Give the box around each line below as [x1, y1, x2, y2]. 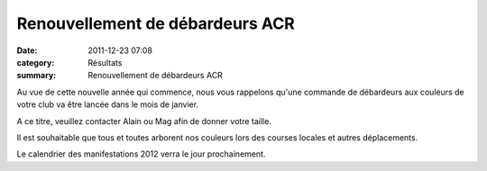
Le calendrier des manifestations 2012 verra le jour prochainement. [16, 148, 266, 159]
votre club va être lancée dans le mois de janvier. [16, 99, 198, 110]
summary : [16, 70, 57, 81]
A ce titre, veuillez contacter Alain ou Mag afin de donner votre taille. [16, 115, 272, 126]
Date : [16, 45, 38, 56]
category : [16, 57, 55, 67]
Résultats [87, 57, 123, 67]
